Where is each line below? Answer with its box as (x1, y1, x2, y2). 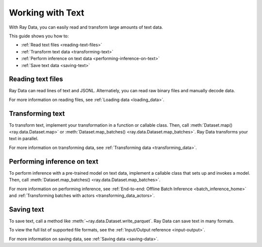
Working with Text (9, 7, 84, 18)
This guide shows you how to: (9, 33, 69, 39)
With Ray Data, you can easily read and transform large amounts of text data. (9, 24, 164, 30)
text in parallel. (9, 136, 39, 142)
